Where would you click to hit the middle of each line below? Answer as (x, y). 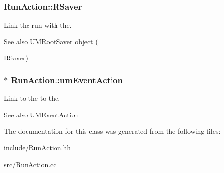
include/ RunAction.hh (37, 147)
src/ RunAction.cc (30, 164)
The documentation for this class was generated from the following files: (112, 131)
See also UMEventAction (42, 114)
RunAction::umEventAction (67, 79)
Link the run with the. (38, 25)
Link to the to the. (32, 98)
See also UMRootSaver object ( (51, 41)
